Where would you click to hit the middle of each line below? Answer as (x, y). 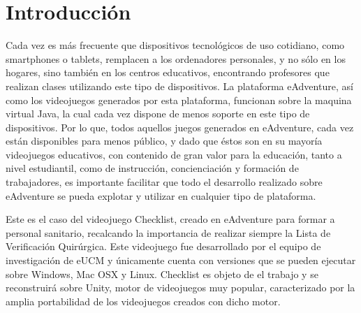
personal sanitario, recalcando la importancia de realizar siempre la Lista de (168, 232)
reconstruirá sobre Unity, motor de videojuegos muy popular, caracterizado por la (180, 287)
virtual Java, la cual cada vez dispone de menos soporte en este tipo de (158, 114)
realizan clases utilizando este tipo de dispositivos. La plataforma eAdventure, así (179, 86)
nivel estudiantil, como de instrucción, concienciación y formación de (152, 168)
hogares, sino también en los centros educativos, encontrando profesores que (168, 72)
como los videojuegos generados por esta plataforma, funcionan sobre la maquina (179, 100)
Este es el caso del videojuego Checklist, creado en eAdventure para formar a (170, 219)
